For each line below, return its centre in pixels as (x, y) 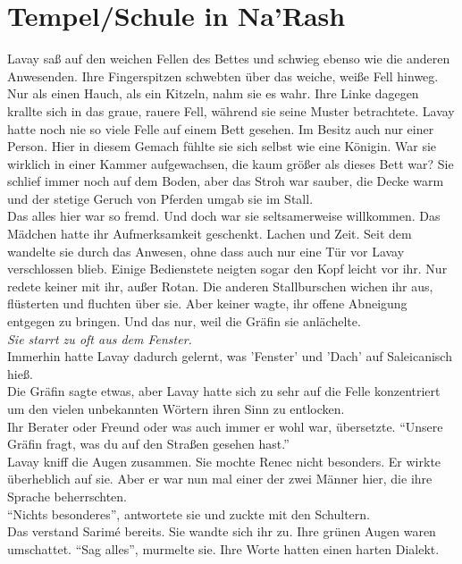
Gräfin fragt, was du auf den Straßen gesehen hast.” (148, 444)
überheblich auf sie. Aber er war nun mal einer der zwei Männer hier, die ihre (220, 479)
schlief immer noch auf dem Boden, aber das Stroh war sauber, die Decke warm (226, 181)
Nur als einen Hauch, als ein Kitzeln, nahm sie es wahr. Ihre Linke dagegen (213, 93)
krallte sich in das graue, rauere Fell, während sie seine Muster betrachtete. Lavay (231, 110)
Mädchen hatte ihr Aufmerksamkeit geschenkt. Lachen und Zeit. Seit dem (210, 234)
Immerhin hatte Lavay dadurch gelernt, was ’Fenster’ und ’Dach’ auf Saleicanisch (230, 356)
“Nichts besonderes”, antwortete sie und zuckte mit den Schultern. (189, 513)
